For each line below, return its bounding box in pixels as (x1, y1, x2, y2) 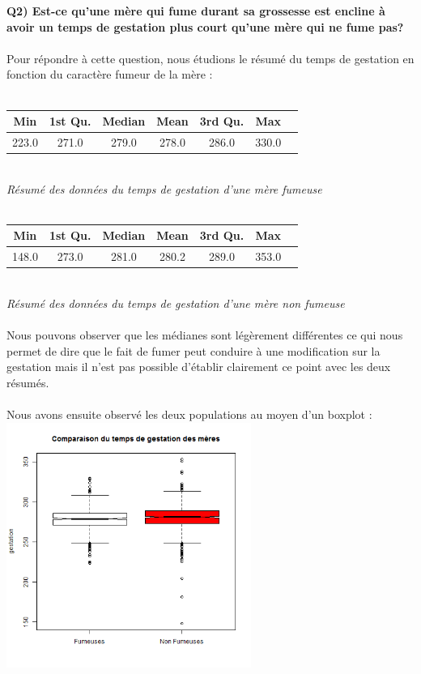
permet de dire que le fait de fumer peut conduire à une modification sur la (6, 342, 381, 359)
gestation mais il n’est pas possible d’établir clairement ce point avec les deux (6, 358, 391, 375)
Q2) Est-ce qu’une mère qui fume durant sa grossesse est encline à (6, 2, 385, 19)
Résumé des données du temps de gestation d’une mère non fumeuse (6, 294, 345, 311)
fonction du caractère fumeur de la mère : (6, 66, 213, 83)
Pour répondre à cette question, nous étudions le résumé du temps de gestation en (6, 49, 415, 66)
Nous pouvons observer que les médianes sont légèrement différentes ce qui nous (6, 326, 403, 343)
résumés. (6, 373, 49, 390)
